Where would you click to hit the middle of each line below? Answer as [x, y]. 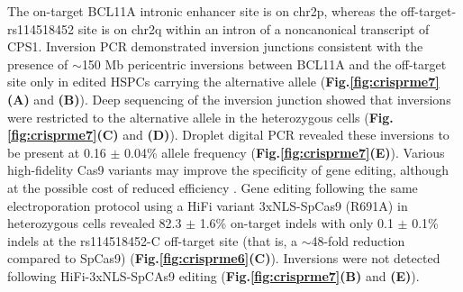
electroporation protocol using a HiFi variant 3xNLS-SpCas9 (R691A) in [208, 205]
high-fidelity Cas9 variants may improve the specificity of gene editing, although [228, 170]
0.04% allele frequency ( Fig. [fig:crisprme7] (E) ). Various [285, 152]
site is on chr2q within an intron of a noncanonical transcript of [254, 28]
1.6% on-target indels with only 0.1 [296, 223]
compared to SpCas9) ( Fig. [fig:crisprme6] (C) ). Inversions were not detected [224, 258]
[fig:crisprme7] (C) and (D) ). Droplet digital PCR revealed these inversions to [228, 135]
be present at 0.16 [57, 152]
